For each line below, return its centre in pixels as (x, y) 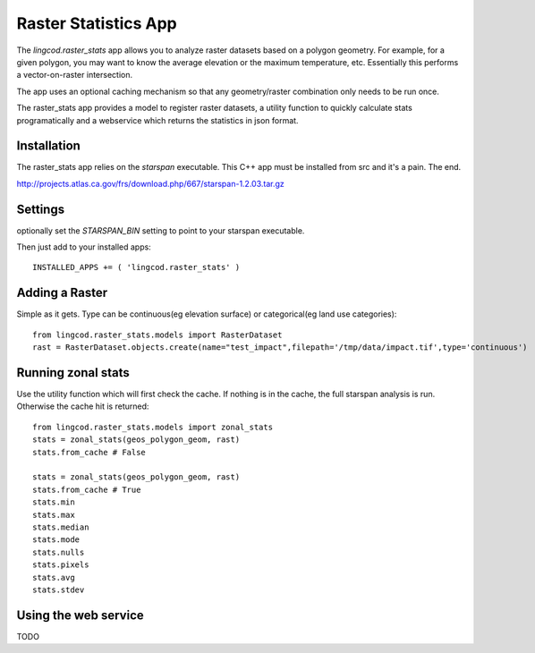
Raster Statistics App (97, 23)
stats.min (54, 502)
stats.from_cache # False (89, 452)
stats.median (61, 527)
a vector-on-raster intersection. (75, 75)
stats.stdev (59, 589)
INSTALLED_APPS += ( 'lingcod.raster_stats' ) (136, 267)
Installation (48, 146)
